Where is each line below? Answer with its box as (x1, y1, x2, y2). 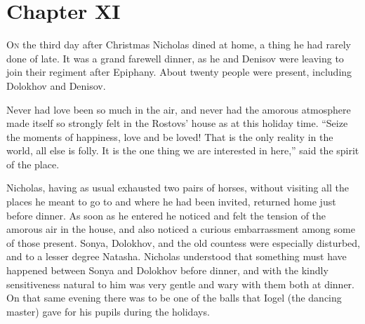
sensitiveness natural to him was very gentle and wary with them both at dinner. (6, 276, 354, 291)
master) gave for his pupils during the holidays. (6, 304, 210, 318)
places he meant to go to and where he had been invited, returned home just (6, 194, 336, 209)
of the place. (6, 156, 60, 171)
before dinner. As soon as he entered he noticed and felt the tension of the (6, 208, 326, 222)
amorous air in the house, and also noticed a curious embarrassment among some (6, 222, 355, 236)
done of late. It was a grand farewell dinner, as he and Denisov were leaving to (6, 50, 344, 65)
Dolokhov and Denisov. (6, 78, 106, 93)
